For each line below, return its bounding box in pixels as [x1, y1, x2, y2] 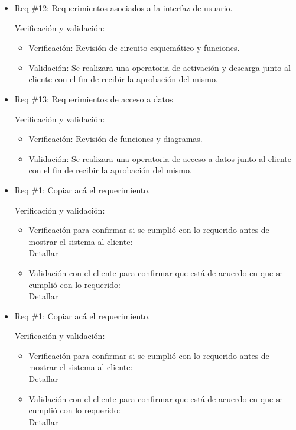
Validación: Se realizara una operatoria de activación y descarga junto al [28, 61, 291, 73]
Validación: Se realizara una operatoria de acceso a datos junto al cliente [28, 152, 292, 164]
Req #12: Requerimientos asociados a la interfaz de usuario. [14, 2, 233, 14]
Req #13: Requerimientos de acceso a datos [14, 92, 173, 105]
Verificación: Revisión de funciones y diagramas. [28, 132, 203, 145]
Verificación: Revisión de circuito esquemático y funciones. [28, 41, 240, 54]
